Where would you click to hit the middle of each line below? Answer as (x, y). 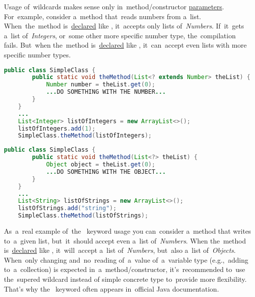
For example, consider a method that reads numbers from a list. (103, 16)
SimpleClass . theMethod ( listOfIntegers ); (85, 136)
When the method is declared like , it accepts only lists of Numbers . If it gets (124, 26)
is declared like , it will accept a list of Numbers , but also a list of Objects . (120, 250)
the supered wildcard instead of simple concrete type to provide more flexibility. (125, 279)
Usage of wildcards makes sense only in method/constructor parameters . (114, 6)
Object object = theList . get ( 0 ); (100, 165)
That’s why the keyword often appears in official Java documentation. (112, 288)
